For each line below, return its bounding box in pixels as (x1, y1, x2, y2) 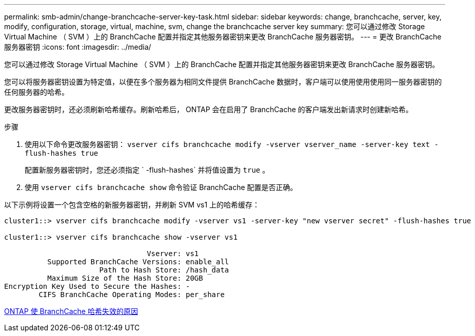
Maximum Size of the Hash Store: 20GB (47, 274, 203, 282)
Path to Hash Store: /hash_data (99, 266, 229, 274)
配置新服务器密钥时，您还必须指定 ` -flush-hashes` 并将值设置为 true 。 (25, 165, 270, 174)
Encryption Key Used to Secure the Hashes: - (4, 282, 190, 290)
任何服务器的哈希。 (4, 88, 69, 96)
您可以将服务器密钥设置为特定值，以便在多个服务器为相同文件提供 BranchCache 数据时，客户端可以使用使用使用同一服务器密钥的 (4, 77, 442, 86)
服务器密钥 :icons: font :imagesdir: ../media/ (4, 43, 151, 51)
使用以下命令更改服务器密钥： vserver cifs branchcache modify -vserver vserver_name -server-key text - (25, 140, 439, 149)
